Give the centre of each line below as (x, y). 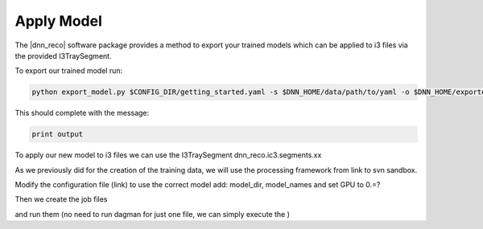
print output (58, 134)
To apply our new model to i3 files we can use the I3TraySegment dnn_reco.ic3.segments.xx (168, 155)
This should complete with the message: (82, 113)
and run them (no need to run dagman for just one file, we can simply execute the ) (152, 214)
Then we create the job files (61, 199)
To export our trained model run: (69, 71)
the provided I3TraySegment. (63, 55)
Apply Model (58, 21)
